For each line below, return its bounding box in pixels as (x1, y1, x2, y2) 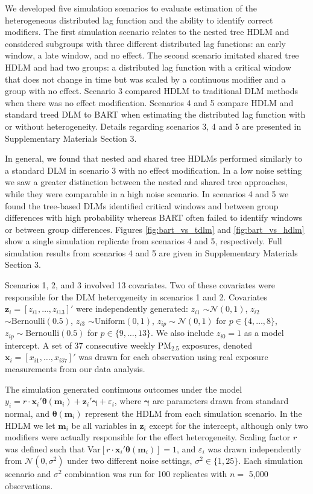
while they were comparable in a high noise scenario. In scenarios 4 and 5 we (5, 187, 289, 200)
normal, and (5, 407, 49, 419)
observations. (5, 479, 53, 492)
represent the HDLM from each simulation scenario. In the (85, 407, 302, 419)
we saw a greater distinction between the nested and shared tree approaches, (5, 176, 288, 188)
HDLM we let (5, 419, 55, 431)
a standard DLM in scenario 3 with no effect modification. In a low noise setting (5, 163, 302, 176)
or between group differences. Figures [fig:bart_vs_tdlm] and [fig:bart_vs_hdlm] (5, 223, 305, 235)
